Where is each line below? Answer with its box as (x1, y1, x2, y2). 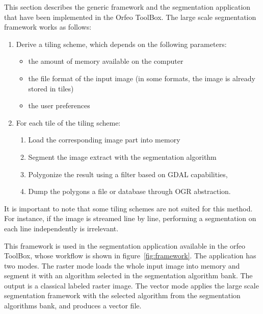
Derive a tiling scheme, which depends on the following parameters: (16, 38, 227, 49)
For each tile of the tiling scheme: (16, 117, 121, 128)
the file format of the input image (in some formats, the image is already (28, 73, 255, 83)
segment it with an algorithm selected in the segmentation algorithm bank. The (4, 270, 253, 281)
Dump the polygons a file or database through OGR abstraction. (28, 186, 231, 197)
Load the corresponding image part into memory (28, 134, 180, 145)
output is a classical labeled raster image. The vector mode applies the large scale (4, 280, 259, 291)
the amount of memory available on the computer (28, 56, 183, 66)
